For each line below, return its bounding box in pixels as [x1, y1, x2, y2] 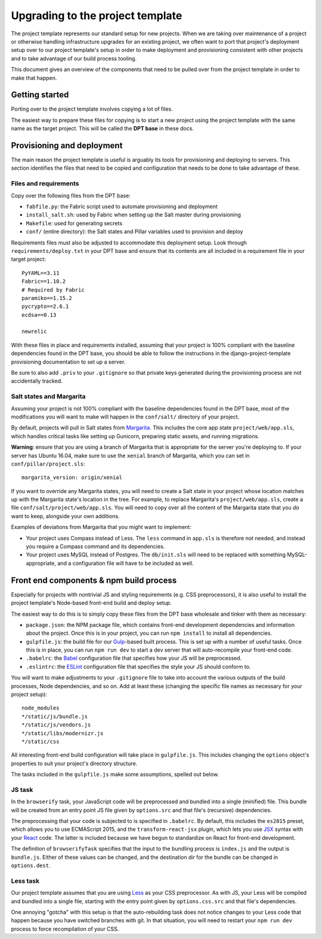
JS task [11, 785, 33, 794]
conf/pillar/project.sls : [11, 460, 85, 467]
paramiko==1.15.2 [21, 295, 72, 301]
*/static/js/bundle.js [21, 713, 88, 720]
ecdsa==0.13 [21, 311, 57, 318]
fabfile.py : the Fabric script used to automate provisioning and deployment [26, 203, 218, 210]
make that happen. [11, 74, 57, 81]
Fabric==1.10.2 [21, 278, 66, 285]
